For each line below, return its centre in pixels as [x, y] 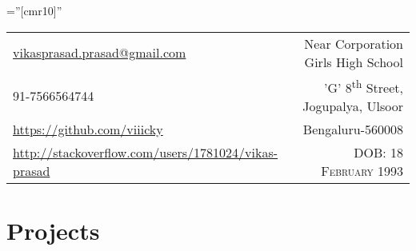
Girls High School [354, 62]
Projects [53, 231]
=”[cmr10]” [34, 10]
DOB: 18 [378, 152]
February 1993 [362, 170]
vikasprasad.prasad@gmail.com [100, 53]
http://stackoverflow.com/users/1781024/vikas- [146, 152]
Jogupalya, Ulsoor [353, 106]
